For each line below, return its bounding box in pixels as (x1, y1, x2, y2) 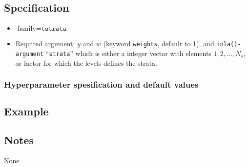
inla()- (216, 41, 241, 48)
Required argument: (15, 38, 75, 49)
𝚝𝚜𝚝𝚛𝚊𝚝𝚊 (41, 25, 67, 33)
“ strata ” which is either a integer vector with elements (45, 48, 211, 58)
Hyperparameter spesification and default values (4, 78, 199, 91)
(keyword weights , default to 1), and (103, 38, 214, 49)
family (17, 25, 36, 33)
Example (4, 104, 49, 119)
